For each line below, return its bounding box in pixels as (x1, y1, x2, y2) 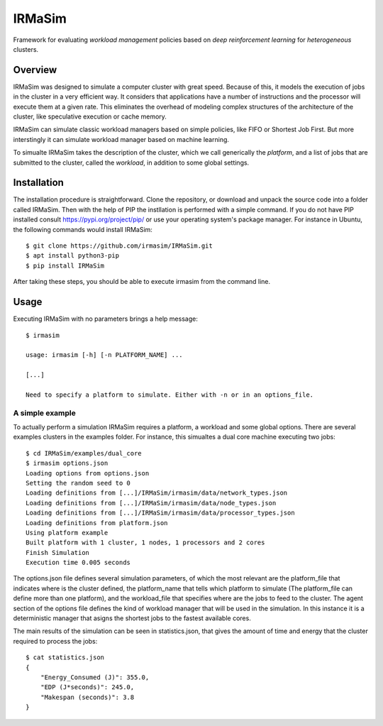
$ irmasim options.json (26, 459, 109, 468)
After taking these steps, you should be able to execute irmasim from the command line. (13, 277, 271, 286)
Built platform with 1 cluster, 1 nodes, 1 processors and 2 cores (26, 539, 265, 546)
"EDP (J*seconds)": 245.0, (40, 683, 135, 691)
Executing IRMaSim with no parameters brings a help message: (13, 314, 198, 323)
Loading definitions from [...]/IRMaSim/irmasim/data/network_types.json (26, 489, 288, 497)
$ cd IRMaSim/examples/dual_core (26, 449, 142, 457)
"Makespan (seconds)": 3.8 (40, 693, 135, 701)
